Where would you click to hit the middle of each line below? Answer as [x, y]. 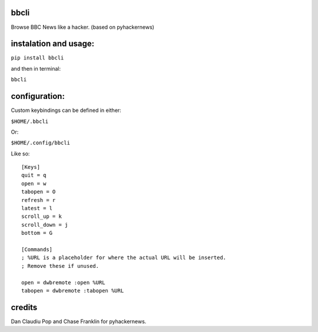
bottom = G [37, 233]
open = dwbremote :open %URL [63, 282]
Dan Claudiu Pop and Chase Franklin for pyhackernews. [79, 321]
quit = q [34, 175]
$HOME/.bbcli [30, 121]
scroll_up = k [42, 217]
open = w [34, 183]
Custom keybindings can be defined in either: [66, 110]
